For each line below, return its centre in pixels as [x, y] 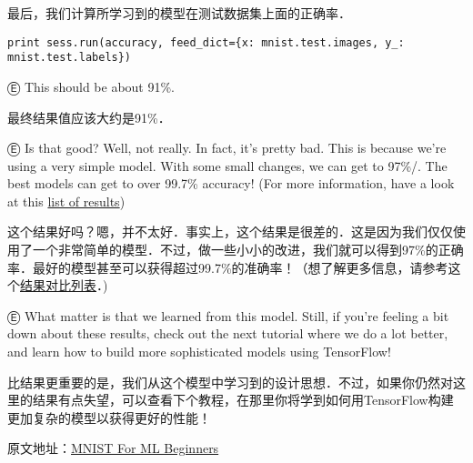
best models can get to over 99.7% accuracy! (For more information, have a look [231, 183]
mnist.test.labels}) [70, 58]
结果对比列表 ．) [64, 285]
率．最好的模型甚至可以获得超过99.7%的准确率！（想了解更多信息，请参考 [228, 267]
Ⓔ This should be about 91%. [91, 86]
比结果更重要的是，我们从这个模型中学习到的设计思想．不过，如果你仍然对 [230, 382]
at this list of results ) [66, 201]
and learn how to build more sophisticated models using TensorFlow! [199, 352]
